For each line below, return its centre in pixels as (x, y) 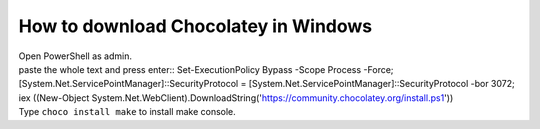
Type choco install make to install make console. (127, 112)
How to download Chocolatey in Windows (195, 26)
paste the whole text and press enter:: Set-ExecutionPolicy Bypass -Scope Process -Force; (206, 69)
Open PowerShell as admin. (75, 56)
